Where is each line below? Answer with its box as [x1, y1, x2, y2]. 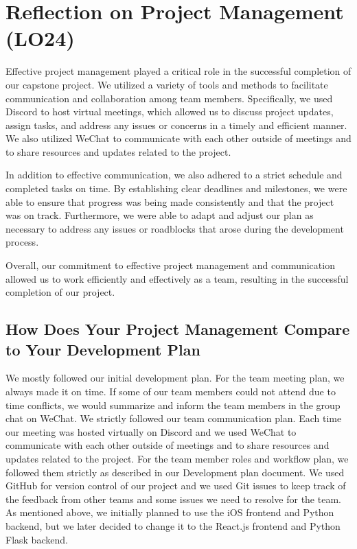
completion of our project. [5, 285, 115, 299]
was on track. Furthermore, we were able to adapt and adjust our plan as [5, 208, 314, 222]
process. [5, 235, 39, 249]
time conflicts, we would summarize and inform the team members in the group [5, 397, 341, 412]
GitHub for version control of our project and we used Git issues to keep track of [5, 478, 346, 493]
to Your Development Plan [5, 338, 200, 360]
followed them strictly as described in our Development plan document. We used [5, 465, 345, 479]
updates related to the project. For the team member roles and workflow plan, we [5, 451, 349, 465]
